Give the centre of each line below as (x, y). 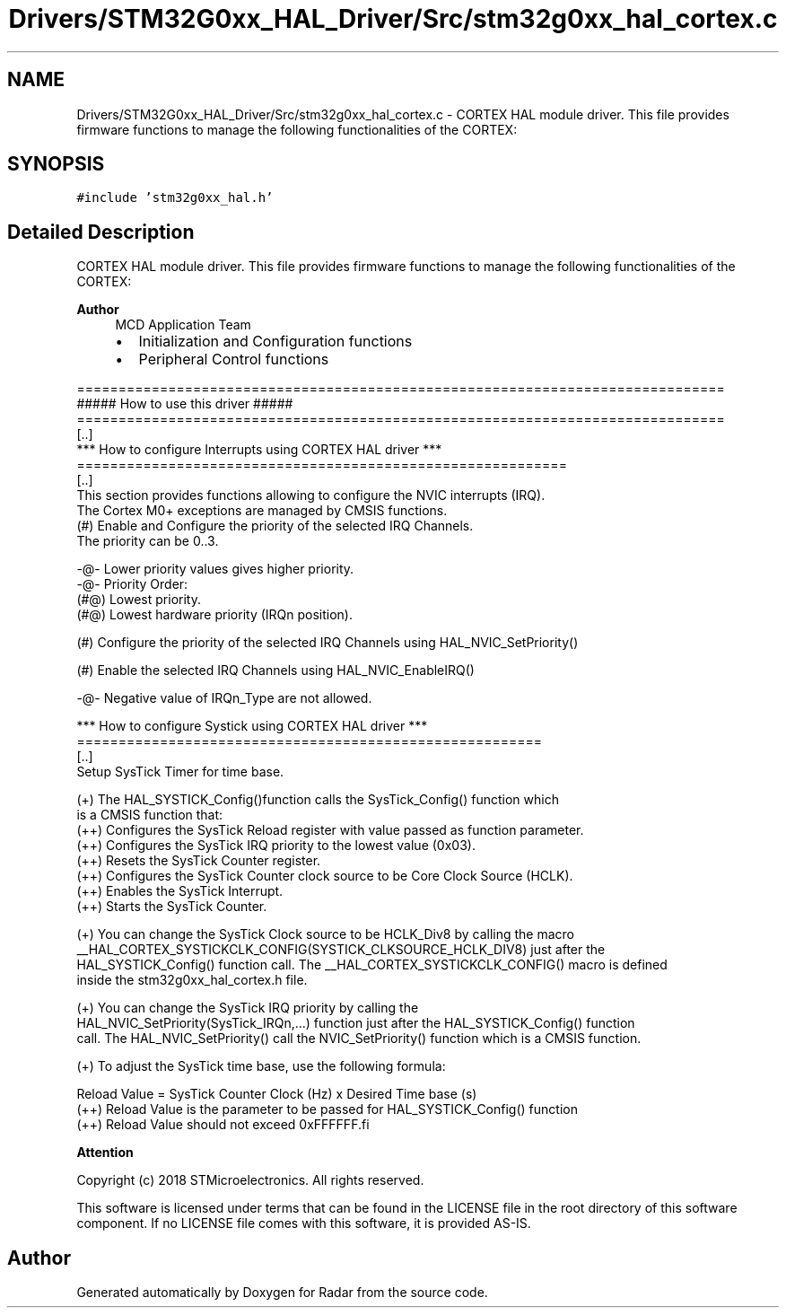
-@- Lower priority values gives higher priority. (215, 569)
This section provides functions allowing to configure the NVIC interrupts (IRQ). (311, 495)
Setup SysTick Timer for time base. (180, 772)
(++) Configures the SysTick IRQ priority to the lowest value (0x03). (276, 846)
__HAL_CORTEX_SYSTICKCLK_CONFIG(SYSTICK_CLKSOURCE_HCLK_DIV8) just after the (341, 950)
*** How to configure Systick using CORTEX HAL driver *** (252, 726)
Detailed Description (101, 232)
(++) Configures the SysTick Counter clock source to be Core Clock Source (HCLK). (325, 876)
